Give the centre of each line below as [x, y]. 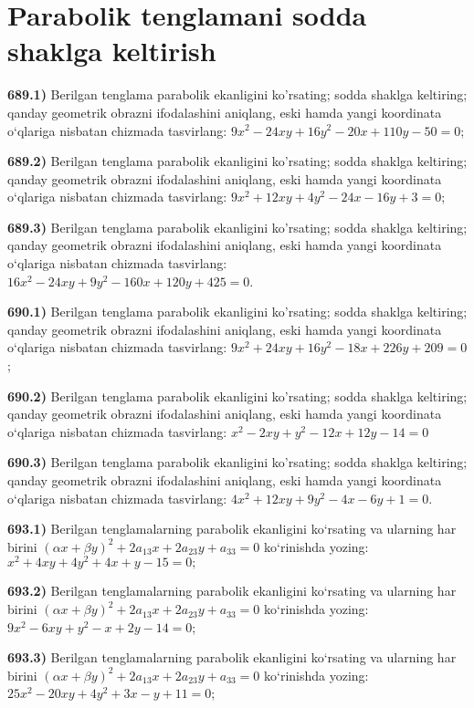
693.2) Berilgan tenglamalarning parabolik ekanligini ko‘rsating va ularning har [232, 591]
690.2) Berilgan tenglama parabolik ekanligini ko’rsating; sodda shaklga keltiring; [237, 396]
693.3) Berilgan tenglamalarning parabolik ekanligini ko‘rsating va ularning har [232, 657]
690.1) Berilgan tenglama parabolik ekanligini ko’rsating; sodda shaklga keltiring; [237, 312]
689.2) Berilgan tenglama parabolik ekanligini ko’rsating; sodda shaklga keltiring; [237, 161]
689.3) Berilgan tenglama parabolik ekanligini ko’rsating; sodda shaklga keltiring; [237, 227]
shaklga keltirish [112, 51]
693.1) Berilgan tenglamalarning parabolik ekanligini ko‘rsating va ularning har [232, 529]
